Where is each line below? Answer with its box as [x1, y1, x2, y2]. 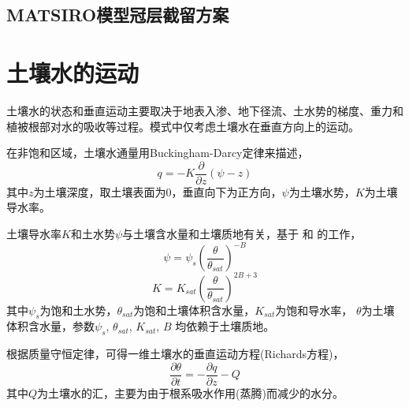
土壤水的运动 [6, 56, 139, 88]
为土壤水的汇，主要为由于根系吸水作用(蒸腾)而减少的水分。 [37, 384, 344, 401]
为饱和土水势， [39, 301, 117, 318]
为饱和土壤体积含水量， [133, 301, 255, 318]
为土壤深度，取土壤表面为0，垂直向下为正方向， [33, 183, 282, 200]
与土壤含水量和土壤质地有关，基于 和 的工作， [122, 225, 362, 241]
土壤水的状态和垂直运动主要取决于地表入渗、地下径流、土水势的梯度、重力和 [6, 102, 403, 118]
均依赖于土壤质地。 [175, 318, 275, 334]
